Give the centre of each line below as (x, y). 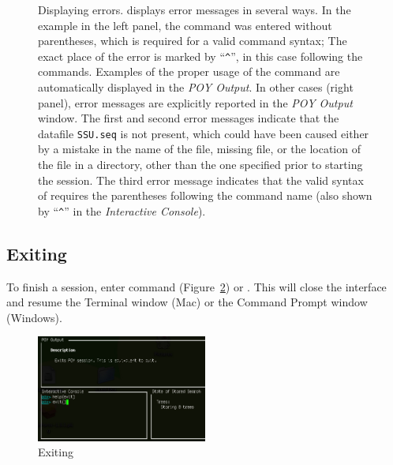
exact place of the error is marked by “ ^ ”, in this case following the (200, 56)
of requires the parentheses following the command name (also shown (205, 195)
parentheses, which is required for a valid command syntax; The (193, 41)
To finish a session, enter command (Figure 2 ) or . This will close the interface (196, 286)
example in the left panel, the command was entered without (185, 25)
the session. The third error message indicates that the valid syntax (201, 180)
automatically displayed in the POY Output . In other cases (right (196, 87)
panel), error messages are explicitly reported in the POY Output (195, 102)
